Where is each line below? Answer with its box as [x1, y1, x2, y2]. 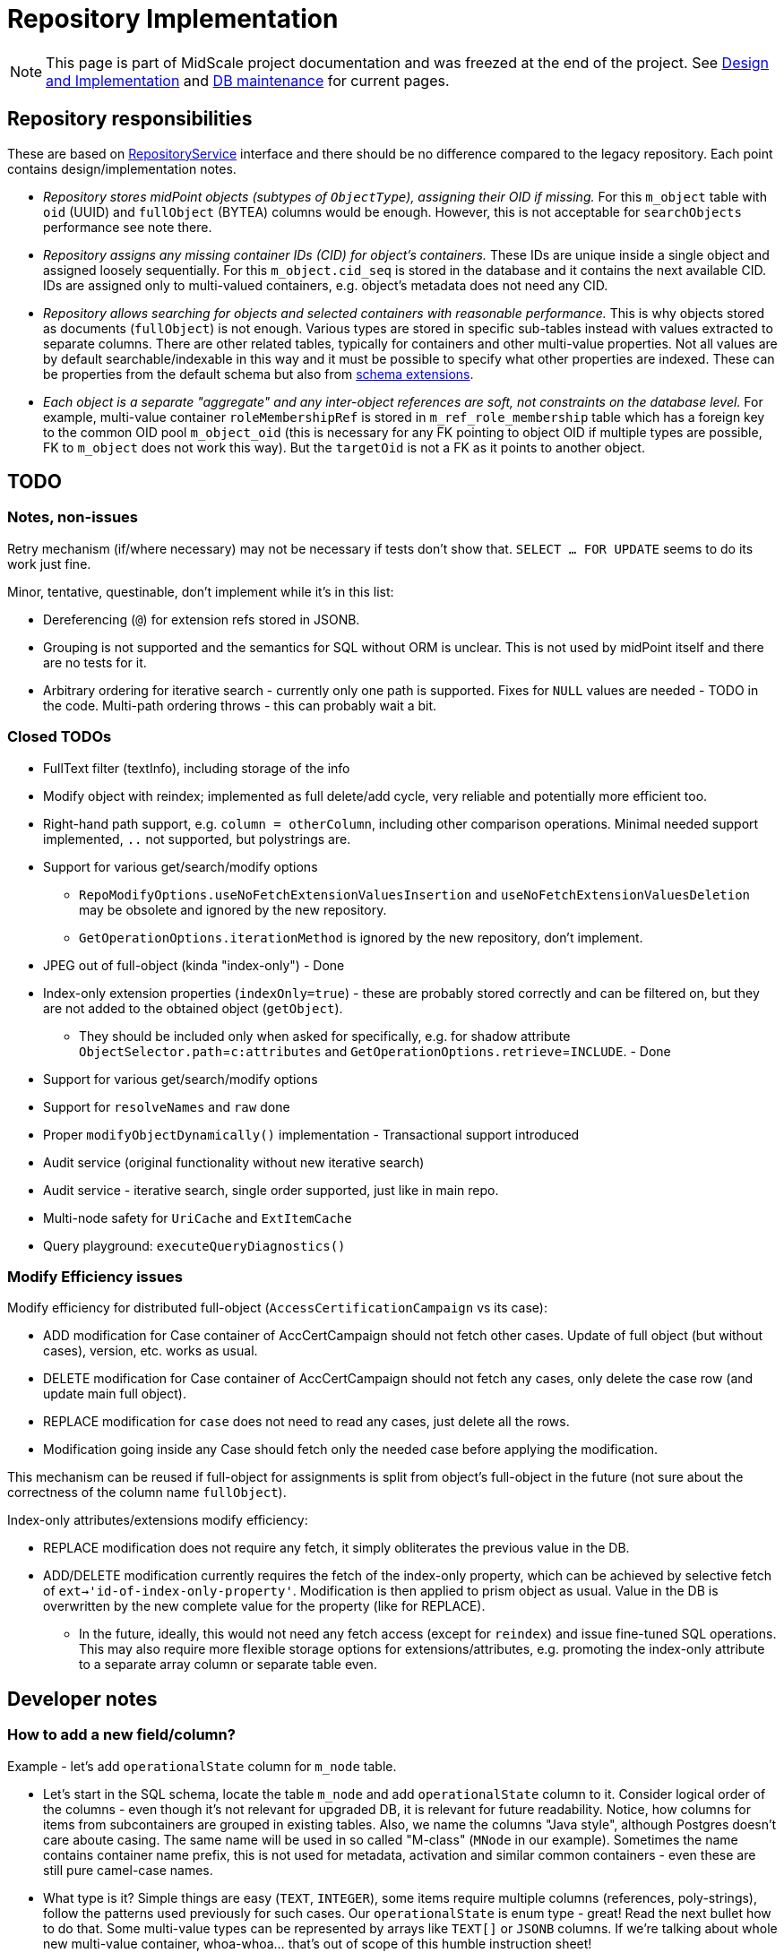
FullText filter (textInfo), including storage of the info [43, 760, 350, 776]
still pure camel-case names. [43, 1862, 213, 1878]
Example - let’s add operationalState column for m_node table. [7, 1758, 397, 1774]
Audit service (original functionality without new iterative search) [43, 1154, 425, 1170]
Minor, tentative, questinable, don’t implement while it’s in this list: [7, 583, 394, 599]
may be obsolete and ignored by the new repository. [79, 901, 387, 917]
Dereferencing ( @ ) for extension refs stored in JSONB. [43, 611, 360, 627]
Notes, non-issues [7, 508, 138, 527]
